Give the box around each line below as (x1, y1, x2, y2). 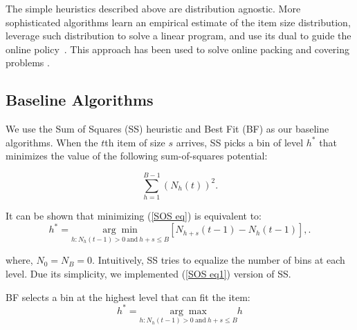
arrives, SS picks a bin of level (176, 135, 304, 149)
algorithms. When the (6, 135, 98, 149)
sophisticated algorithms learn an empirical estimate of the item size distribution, (6, 14, 351, 29)
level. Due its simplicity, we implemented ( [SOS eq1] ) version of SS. (6, 266, 291, 280)
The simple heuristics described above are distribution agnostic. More (6, 1, 301, 15)
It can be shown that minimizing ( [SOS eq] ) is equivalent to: (6, 208, 262, 223)
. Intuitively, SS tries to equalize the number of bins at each (92, 253, 345, 267)
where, (6, 253, 33, 267)
